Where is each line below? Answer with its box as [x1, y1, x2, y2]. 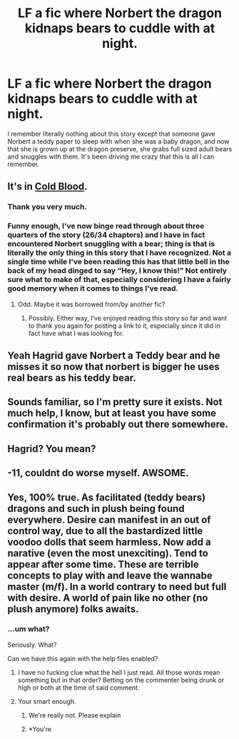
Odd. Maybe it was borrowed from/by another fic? [17, 300, 166, 308]
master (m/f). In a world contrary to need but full [7, 580, 227, 593]
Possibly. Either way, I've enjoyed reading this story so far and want [28, 313, 228, 322]
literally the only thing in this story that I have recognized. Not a [7, 248, 232, 258]
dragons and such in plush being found [7, 502, 185, 515]
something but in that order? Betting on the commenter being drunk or [17, 675, 225, 684]
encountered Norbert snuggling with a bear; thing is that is [7, 239, 215, 249]
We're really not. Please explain [28, 710, 121, 719]
